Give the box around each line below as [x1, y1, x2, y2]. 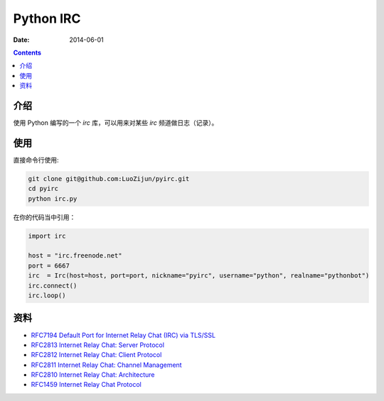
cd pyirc [28, 185, 59, 193]
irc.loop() [28, 292, 66, 300]
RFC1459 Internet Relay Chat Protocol [31, 380, 142, 389]
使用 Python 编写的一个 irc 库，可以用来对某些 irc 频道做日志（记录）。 [13, 119, 218, 127]
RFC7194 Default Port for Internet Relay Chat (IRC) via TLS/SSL [31, 331, 216, 339]
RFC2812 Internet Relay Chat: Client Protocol [31, 351, 162, 359]
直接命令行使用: [13, 155, 60, 164]
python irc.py [28, 194, 78, 202]
